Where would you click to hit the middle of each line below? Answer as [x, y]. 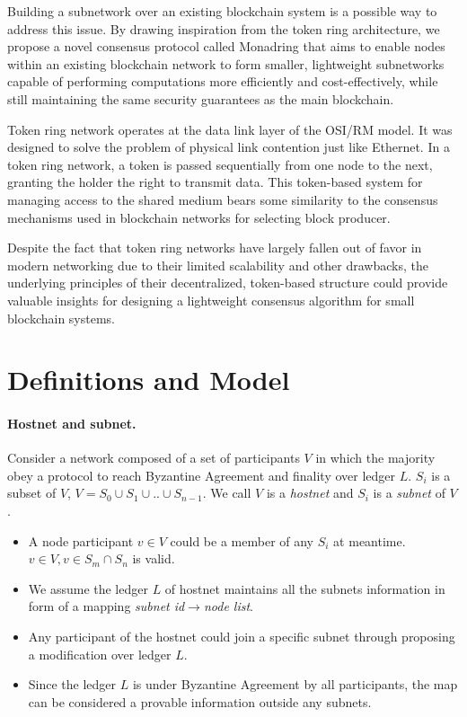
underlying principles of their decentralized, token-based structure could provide [228, 283]
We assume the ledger [88, 588]
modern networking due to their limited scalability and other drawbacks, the [218, 265]
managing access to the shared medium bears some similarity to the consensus [223, 199]
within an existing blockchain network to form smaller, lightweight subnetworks [226, 63]
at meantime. [370, 540]
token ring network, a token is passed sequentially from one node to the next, [220, 164]
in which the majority [375, 458]
